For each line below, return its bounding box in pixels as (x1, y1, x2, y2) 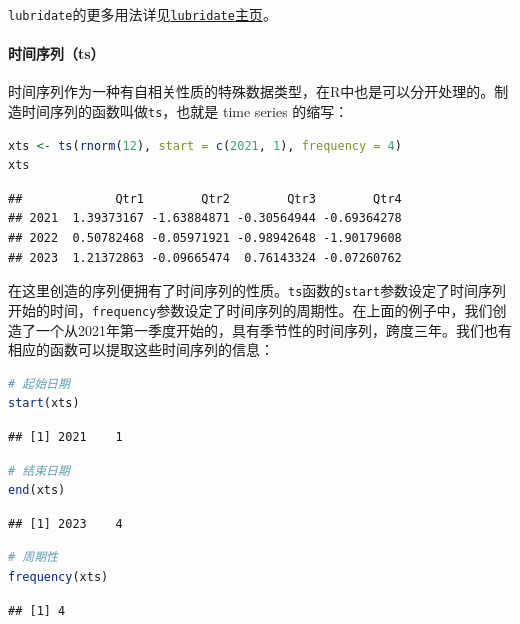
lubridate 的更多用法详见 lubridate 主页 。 (8, 4, 277, 24)
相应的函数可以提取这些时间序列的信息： (8, 339, 274, 360)
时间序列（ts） (8, 43, 105, 64)
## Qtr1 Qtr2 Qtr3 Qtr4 (8, 191, 402, 206)
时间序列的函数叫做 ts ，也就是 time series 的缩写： (21, 101, 349, 122)
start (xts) (8, 396, 80, 411)
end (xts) (8, 483, 66, 498)
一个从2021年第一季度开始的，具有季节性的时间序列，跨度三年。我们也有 (35, 319, 512, 340)
